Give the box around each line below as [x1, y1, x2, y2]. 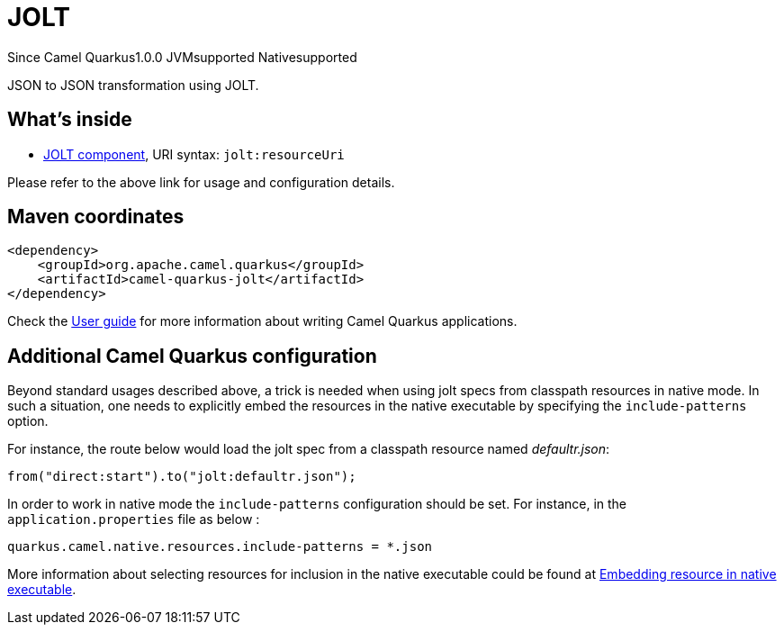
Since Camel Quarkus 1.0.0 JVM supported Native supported [7, 49, 357, 65]
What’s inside [7, 108, 132, 131]
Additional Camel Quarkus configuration [7, 344, 377, 367]
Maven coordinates [7, 205, 185, 229]
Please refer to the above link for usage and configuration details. [7, 174, 395, 190]
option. [7, 413, 49, 429]
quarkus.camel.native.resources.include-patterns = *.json [7, 539, 433, 555]
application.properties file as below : [7, 511, 260, 528]
